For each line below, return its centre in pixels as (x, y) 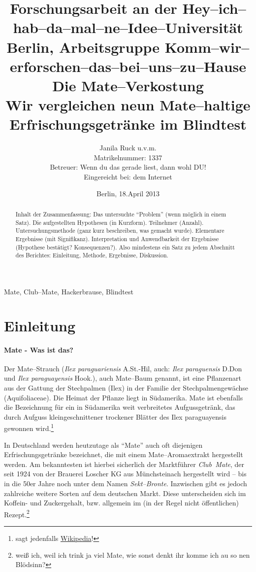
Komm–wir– (207, 47)
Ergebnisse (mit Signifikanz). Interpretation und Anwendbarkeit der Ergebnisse (117, 238)
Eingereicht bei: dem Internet (128, 177)
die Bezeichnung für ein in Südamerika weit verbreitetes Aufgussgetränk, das (120, 407)
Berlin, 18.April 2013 (128, 193)
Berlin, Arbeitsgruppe (83, 47)
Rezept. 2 (17, 513)
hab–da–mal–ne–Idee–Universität (128, 27)
